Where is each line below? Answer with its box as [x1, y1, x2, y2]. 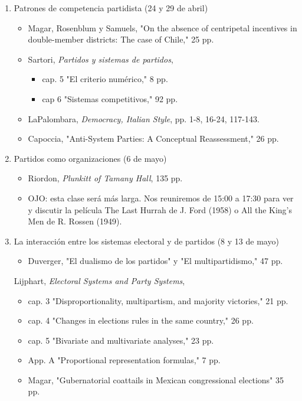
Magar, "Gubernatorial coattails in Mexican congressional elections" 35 [28, 373, 284, 386]
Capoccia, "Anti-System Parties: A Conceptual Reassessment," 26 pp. [28, 132, 279, 145]
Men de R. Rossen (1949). [28, 215, 122, 227]
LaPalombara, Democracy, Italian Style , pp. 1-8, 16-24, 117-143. [28, 112, 260, 125]
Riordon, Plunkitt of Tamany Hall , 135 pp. [28, 172, 183, 184]
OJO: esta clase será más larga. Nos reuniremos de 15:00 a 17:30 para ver [28, 191, 294, 204]
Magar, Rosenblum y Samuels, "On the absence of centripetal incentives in [28, 21, 297, 34]
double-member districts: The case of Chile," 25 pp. [28, 33, 214, 45]
